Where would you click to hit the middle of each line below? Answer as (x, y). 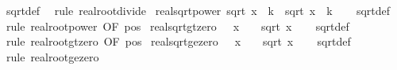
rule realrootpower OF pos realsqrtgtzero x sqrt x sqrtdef (177, 26)
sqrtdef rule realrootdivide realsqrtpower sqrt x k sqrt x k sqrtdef (198, 10)
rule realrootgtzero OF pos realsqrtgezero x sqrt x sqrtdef (178, 41)
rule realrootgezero (52, 56)
